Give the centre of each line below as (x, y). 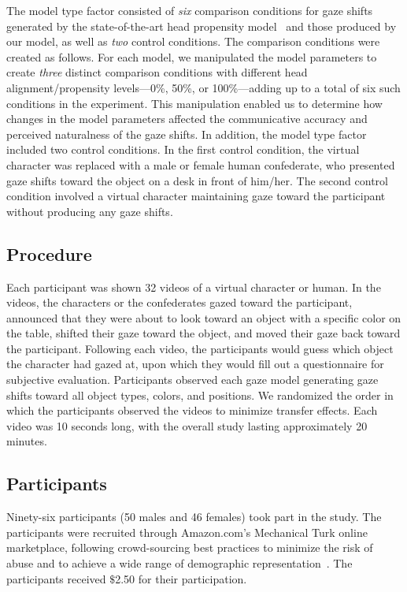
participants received (56, 578)
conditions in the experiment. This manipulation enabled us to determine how (194, 103)
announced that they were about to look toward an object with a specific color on (204, 317)
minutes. (27, 441)
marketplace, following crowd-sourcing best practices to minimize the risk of (190, 547)
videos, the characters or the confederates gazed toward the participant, (179, 302)
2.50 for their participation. (181, 578)
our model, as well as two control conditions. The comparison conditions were (193, 41)
